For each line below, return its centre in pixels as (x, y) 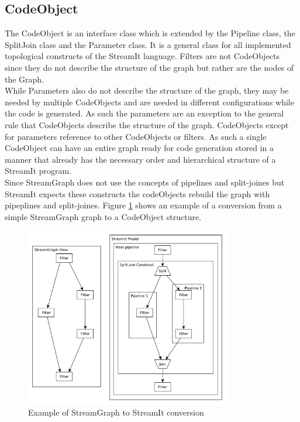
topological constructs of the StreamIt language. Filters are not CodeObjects (142, 56)
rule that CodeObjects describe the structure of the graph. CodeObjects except (147, 124)
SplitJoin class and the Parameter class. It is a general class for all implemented (148, 44)
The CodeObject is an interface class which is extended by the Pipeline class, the (150, 33)
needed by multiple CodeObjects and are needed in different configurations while (149, 102)
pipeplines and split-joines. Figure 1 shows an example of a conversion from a (143, 205)
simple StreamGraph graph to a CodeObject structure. (103, 216)
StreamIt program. (38, 171)
